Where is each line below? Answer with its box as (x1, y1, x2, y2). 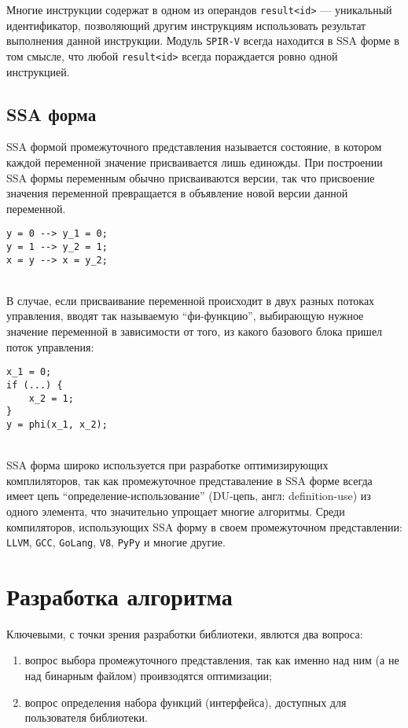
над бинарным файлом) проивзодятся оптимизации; (24, 667, 272, 684)
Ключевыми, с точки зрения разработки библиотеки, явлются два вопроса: (6, 625, 363, 642)
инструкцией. (6, 63, 70, 79)
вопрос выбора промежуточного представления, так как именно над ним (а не (24, 652, 399, 668)
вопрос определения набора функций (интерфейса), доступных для (24, 693, 347, 710)
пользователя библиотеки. (24, 709, 148, 726)
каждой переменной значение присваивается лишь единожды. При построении (6, 153, 383, 170)
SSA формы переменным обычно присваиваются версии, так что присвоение (6, 169, 375, 186)
